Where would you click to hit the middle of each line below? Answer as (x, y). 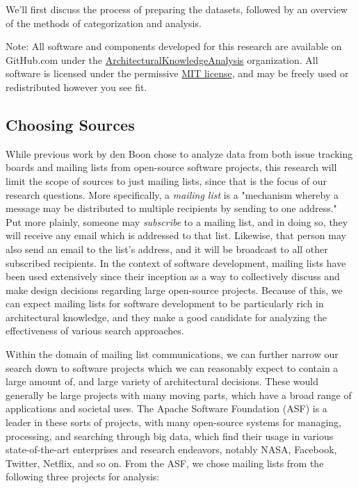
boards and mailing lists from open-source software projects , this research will (171, 167)
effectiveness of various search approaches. (95, 331)
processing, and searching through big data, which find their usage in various (170, 436)
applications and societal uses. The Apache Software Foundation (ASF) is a (166, 408)
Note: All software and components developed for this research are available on (174, 46)
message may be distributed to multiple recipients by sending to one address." (171, 208)
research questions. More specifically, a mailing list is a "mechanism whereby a (172, 194)
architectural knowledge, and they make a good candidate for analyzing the (166, 317)
